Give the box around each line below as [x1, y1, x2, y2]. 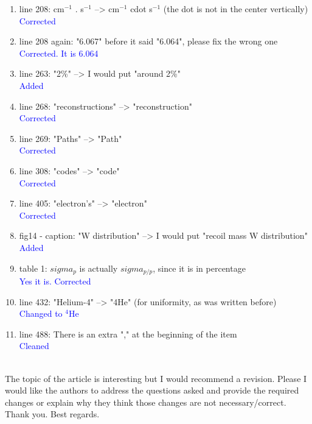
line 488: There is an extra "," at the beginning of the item [19, 327, 237, 340]
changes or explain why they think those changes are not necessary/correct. [5, 395, 286, 408]
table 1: [19, 261, 47, 274]
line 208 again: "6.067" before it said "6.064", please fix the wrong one [19, 35, 278, 48]
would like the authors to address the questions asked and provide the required [5, 384, 299, 397]
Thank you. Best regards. [5, 408, 100, 420]
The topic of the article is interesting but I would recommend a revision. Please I [5, 372, 307, 384]
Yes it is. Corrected [19, 274, 91, 287]
